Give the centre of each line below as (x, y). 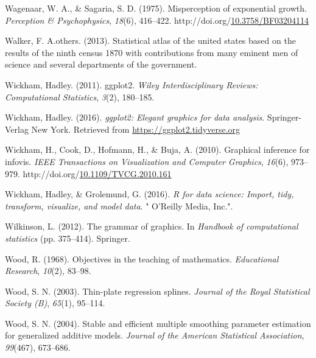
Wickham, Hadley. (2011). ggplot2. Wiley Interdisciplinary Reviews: (132, 84)
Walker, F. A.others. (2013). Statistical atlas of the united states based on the (150, 40)
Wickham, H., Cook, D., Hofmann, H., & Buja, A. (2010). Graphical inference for (157, 149)
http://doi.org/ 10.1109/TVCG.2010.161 (97, 173)
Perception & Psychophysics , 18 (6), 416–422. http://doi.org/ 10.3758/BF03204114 (157, 20)
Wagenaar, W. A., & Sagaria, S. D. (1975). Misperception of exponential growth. (156, 8)
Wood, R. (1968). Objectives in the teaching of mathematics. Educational (142, 258)
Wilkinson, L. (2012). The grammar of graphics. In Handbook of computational (152, 226)
